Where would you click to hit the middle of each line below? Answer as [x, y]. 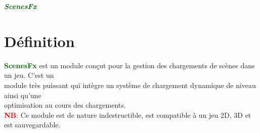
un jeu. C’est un [29, 75]
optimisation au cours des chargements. [65, 105]
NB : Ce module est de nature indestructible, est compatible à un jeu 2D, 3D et [128, 115]
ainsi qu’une [23, 95]
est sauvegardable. [32, 125]
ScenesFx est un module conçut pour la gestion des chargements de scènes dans [129, 65]
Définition [39, 41]
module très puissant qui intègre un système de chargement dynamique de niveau [130, 85]
